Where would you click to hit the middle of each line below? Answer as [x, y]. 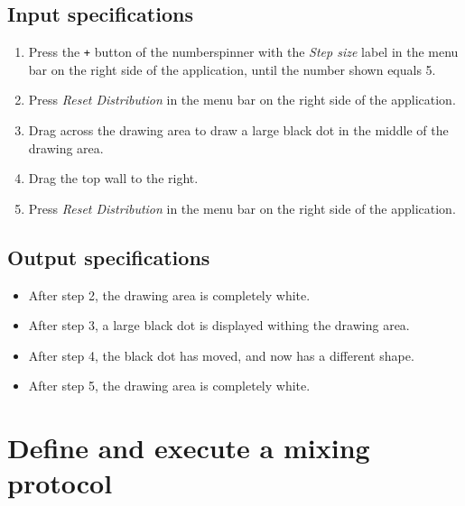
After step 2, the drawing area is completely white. [169, 294]
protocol [60, 483]
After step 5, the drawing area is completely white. [169, 386]
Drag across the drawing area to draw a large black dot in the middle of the [238, 130]
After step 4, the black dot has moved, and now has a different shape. [221, 355]
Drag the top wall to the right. [113, 178]
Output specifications [109, 257]
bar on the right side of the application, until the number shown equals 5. [232, 69]
